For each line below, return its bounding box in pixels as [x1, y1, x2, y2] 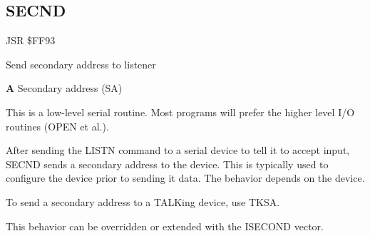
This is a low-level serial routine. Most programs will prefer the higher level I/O [6, 104, 355, 119]
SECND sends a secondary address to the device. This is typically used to [6, 156, 329, 171]
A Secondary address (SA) [6, 81, 123, 96]
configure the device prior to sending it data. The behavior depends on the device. [6, 170, 365, 185]
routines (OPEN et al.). [6, 118, 109, 133]
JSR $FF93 [6, 33, 56, 48]
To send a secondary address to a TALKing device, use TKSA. [6, 194, 280, 209]
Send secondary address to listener [6, 56, 156, 71]
